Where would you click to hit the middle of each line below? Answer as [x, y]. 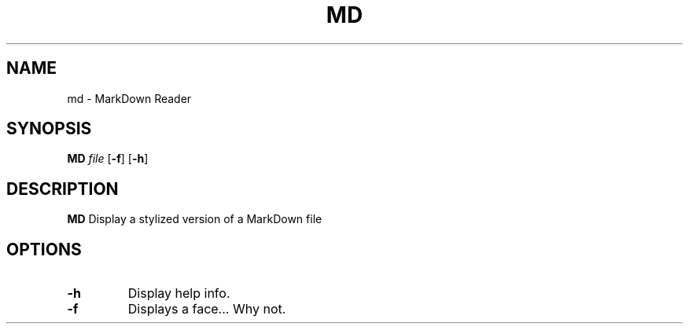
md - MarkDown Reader [129, 98]
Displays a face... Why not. [207, 309]
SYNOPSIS [49, 129]
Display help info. [179, 293]
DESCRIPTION [63, 189]
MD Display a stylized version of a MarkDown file [195, 219]
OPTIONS [44, 249]
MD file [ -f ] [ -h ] [108, 159]
